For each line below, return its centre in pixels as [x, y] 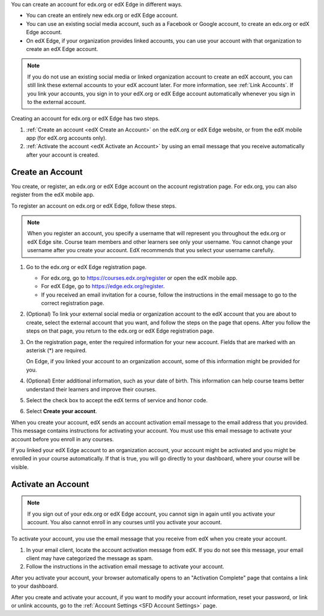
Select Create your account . [61, 411]
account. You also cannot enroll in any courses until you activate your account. [124, 522]
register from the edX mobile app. [53, 195]
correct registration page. [73, 303]
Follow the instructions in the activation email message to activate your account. [125, 567]
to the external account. [57, 101]
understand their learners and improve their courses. [91, 389]
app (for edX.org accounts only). [67, 138]
